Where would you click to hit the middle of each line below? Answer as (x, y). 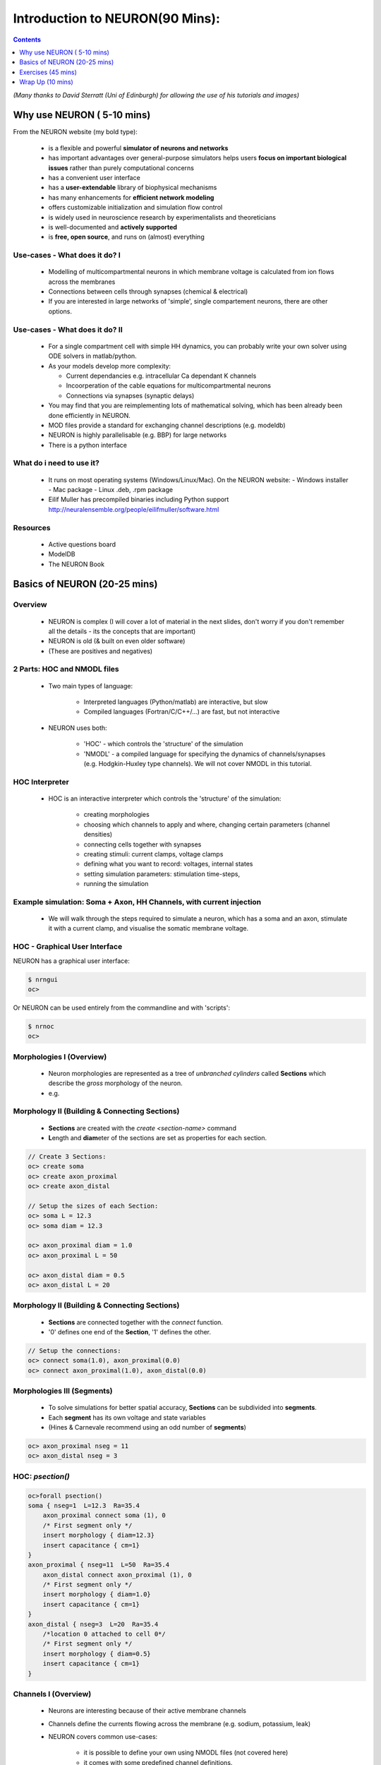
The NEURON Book (77, 564)
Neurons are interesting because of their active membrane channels (147, 1711)
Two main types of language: (91, 686)
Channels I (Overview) (52, 1694)
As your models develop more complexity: (110, 366)
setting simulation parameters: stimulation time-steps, (162, 874)
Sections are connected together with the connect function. (136, 1322)
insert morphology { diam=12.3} (99, 1535)
